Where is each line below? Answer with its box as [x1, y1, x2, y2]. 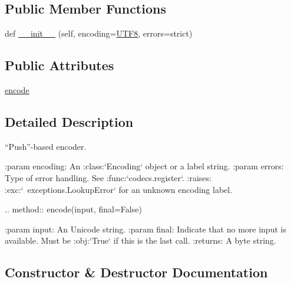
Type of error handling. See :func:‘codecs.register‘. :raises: [5, 171, 211, 183]
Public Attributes [5, 56, 114, 74]
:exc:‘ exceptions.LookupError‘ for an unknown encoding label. [5, 183, 233, 195]
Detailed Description [5, 112, 134, 130]
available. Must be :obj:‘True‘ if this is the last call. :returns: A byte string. [5, 234, 276, 247]
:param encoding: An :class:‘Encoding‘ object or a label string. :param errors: [5, 160, 284, 172]
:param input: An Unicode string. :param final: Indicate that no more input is [5, 222, 286, 235]
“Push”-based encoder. [5, 140, 87, 152]
